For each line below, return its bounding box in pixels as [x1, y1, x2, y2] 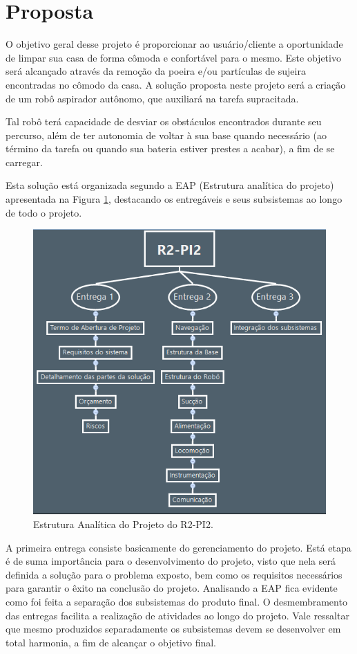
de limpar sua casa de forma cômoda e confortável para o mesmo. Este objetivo [6, 50, 341, 64]
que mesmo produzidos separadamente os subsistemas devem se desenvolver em [6, 621, 341, 636]
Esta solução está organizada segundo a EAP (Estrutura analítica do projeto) [6, 178, 334, 192]
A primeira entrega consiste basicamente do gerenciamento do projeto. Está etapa [6, 540, 351, 554]
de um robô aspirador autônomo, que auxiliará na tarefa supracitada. [6, 91, 299, 105]
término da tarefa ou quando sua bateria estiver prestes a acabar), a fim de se [6, 141, 335, 156]
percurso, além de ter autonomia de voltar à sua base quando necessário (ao [6, 127, 327, 142]
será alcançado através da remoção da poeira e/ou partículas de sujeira [6, 64, 306, 78]
